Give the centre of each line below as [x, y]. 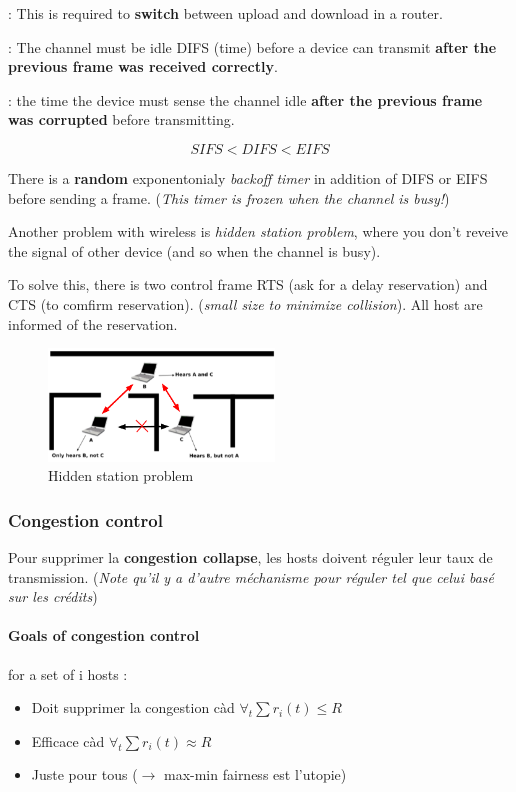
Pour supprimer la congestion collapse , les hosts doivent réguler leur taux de [250, 557]
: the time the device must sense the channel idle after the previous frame [245, 99]
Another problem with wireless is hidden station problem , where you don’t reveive [258, 231]
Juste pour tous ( [84, 774]
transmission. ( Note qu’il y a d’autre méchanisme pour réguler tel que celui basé [251, 576]
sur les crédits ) [53, 596]
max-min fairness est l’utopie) [255, 774]
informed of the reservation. [93, 323]
